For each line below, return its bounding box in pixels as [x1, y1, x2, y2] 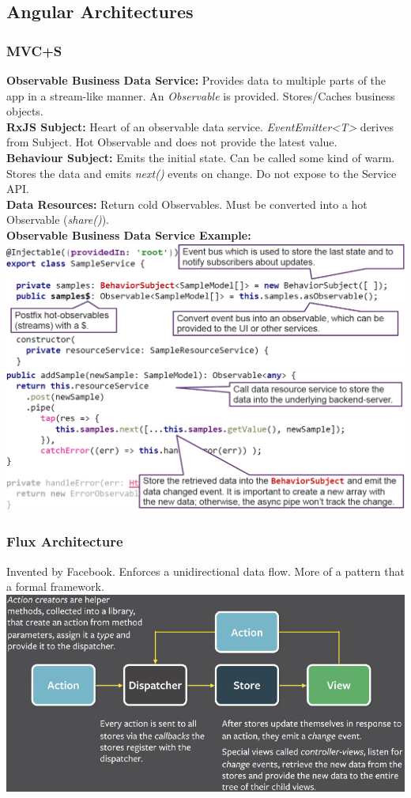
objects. [6, 103, 43, 119]
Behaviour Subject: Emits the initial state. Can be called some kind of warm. [6, 149, 395, 165]
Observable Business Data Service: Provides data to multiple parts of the [6, 72, 386, 88]
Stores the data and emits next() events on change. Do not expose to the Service [6, 165, 397, 181]
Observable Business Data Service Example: [6, 226, 251, 243]
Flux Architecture [6, 531, 123, 551]
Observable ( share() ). [6, 211, 109, 228]
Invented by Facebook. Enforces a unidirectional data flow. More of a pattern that [6, 562, 405, 579]
